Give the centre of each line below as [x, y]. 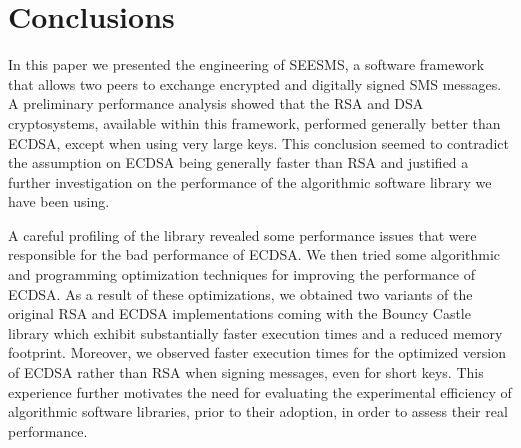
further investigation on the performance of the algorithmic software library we [250, 181]
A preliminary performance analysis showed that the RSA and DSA [216, 103]
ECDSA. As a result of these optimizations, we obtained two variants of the [240, 293]
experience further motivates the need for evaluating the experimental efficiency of [260, 391]
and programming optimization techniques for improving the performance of [242, 274]
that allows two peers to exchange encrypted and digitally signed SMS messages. [255, 83]
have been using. [59, 201]
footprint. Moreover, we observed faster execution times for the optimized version [257, 352]
